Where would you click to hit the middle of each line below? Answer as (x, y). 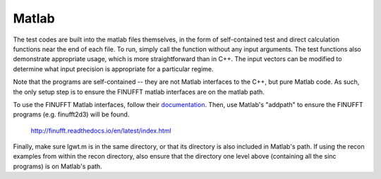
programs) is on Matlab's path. (58, 166)
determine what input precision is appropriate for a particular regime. (114, 69)
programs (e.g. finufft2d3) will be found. (71, 115)
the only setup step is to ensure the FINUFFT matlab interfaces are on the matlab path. (139, 92)
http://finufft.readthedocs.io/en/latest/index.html (101, 130)
